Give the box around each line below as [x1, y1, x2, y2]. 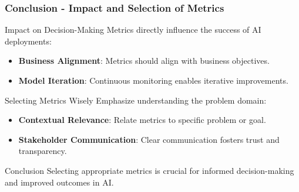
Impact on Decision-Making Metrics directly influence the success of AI [5, 23, 261, 36]
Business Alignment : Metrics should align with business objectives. [18, 54, 270, 67]
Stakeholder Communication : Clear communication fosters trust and [18, 133, 280, 145]
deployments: [5, 35, 52, 47]
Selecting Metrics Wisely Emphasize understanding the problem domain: [5, 94, 267, 106]
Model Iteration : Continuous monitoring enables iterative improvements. [18, 74, 288, 86]
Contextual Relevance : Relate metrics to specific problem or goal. [18, 114, 266, 126]
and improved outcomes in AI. [5, 176, 114, 188]
